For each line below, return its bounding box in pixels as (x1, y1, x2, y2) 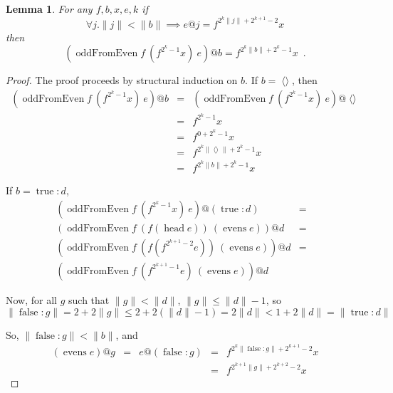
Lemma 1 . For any (6, 1, 93, 16)
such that (68, 292, 110, 307)
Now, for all (6, 292, 57, 307)
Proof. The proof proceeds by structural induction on (6, 73, 238, 88)
